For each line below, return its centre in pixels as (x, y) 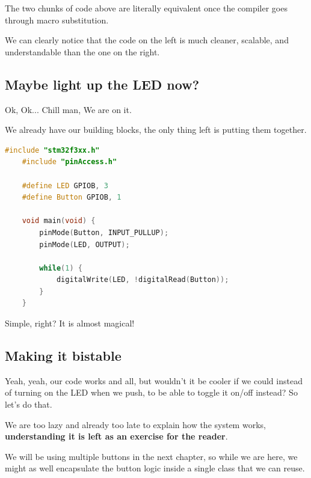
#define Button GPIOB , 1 (72, 198)
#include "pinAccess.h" (69, 162)
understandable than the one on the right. (82, 51)
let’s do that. (29, 404)
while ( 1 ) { (61, 268)
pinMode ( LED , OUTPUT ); (85, 244)
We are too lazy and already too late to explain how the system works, (135, 424)
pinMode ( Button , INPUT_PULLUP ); (104, 232)
